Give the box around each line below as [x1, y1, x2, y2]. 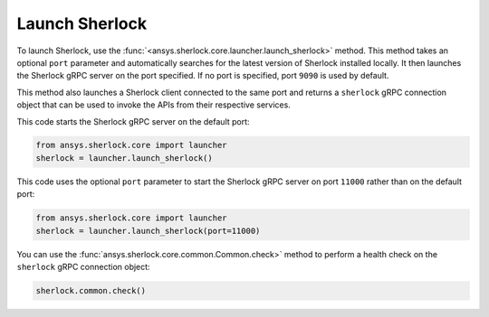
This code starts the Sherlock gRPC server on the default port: [16, 116, 250, 126]
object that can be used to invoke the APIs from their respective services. [16, 99, 292, 110]
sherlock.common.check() [35, 285, 147, 295]
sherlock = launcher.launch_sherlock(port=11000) [35, 226, 261, 236]
